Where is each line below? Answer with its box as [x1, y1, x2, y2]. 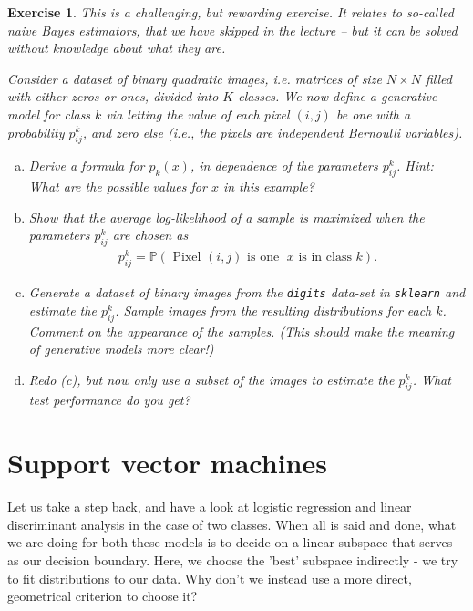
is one [247, 251, 280, 264]
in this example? [222, 177, 314, 196]
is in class [298, 251, 352, 264]
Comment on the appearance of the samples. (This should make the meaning [28, 321, 455, 340]
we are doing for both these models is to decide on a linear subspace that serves [7, 533, 453, 552]
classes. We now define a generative [238, 87, 437, 106]
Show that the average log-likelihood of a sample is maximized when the [28, 207, 425, 226]
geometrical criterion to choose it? [7, 586, 198, 606]
